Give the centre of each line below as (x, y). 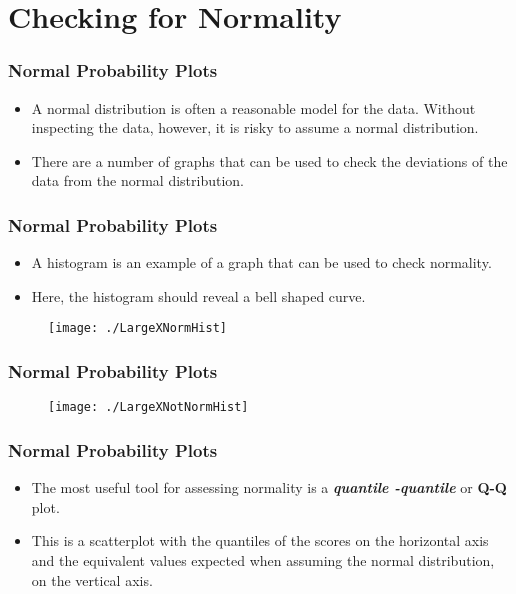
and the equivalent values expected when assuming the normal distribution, (263, 559)
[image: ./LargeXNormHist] (137, 328)
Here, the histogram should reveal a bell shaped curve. (198, 295)
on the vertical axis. (92, 579)
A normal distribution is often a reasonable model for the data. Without (253, 107)
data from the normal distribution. (137, 180)
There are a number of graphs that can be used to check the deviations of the (269, 160)
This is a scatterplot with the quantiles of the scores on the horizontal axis (260, 540)
